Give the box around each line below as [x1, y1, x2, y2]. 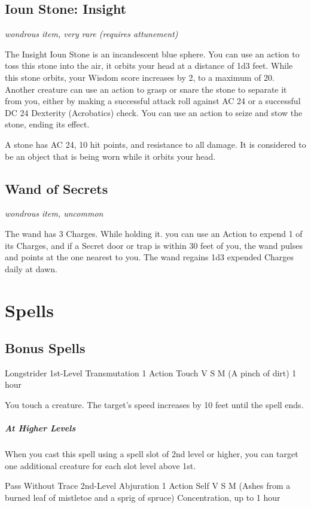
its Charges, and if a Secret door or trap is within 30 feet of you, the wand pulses [5, 239, 303, 251]
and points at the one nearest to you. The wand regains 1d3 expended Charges [5, 251, 294, 263]
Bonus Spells [5, 339, 86, 357]
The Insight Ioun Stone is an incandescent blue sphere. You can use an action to [5, 47, 300, 60]
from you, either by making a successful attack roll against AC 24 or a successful [5, 95, 301, 107]
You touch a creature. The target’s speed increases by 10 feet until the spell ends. [5, 399, 304, 411]
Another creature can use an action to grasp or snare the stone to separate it [5, 83, 287, 95]
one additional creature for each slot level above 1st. [5, 459, 196, 472]
